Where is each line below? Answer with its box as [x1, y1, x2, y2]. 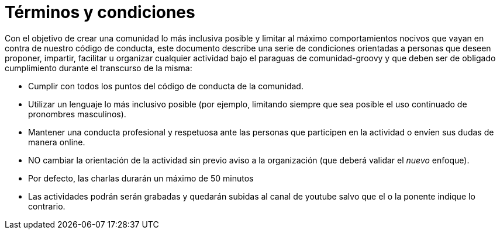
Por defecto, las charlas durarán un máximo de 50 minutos [28, 173, 254, 183]
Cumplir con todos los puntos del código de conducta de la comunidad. [28, 81, 304, 91]
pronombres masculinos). [28, 109, 126, 119]
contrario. [28, 201, 65, 211]
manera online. [28, 137, 85, 147]
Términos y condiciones [5, 2, 195, 22]
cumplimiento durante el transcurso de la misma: [5, 62, 192, 73]
